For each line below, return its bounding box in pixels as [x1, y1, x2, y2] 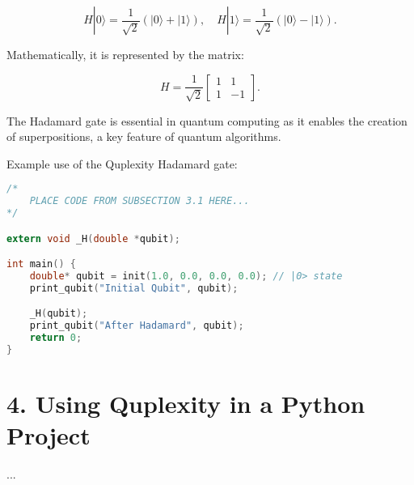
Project [6, 419, 91, 452]
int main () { [6, 258, 76, 270]
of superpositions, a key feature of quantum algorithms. [6, 128, 281, 145]
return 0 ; [29, 332, 82, 344]
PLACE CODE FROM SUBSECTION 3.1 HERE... [29, 195, 250, 207]
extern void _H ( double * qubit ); [6, 232, 180, 245]
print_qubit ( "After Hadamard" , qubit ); [29, 320, 244, 332]
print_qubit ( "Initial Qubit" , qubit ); [29, 282, 239, 294]
